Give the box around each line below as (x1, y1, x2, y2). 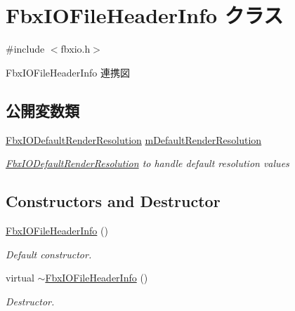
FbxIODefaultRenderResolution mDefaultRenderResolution (6, 132, 262, 147)
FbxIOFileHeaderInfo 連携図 (6, 65, 131, 79)
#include (6, 41, 45, 56)
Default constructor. (6, 246, 92, 261)
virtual (6, 270, 34, 285)
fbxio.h (60, 41, 91, 56)
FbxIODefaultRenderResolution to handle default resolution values (6, 156, 289, 171)
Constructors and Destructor (6, 190, 221, 212)
